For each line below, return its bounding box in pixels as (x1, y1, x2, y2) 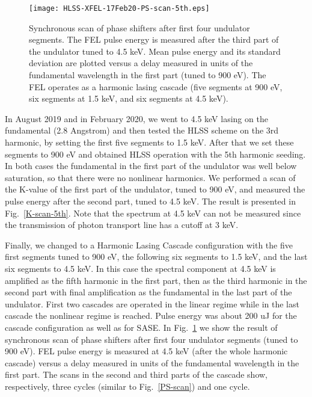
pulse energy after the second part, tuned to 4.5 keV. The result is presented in (5, 194, 296, 207)
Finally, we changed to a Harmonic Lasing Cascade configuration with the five (5, 238, 293, 251)
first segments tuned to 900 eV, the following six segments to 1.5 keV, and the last (5, 250, 308, 263)
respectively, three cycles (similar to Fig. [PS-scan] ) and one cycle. (5, 380, 250, 392)
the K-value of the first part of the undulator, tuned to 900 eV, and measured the (5, 183, 305, 195)
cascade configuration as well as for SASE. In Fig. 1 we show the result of (5, 321, 278, 333)
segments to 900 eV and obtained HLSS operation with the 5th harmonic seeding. (5, 147, 306, 160)
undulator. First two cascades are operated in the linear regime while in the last (5, 297, 299, 310)
